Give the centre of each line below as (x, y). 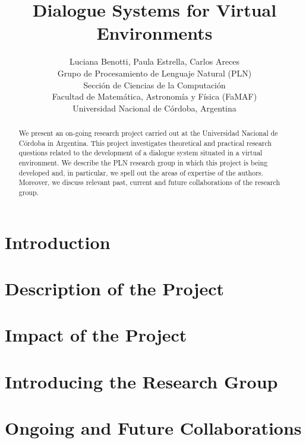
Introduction (58, 242)
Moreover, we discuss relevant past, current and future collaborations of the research (149, 182)
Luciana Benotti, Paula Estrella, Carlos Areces (154, 61)
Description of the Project (114, 289)
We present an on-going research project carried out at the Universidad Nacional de (148, 133)
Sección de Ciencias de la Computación (154, 85)
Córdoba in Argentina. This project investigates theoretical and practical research (145, 143)
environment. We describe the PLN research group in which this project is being (143, 163)
